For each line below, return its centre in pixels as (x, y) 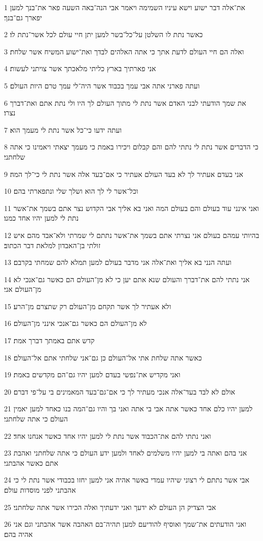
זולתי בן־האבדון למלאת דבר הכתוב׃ (52, 245)
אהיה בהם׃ (18, 534)
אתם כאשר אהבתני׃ (31, 462)
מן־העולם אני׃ (23, 289)
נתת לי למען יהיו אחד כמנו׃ (42, 218)
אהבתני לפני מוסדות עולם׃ (40, 490)
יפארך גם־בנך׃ (23, 17)
